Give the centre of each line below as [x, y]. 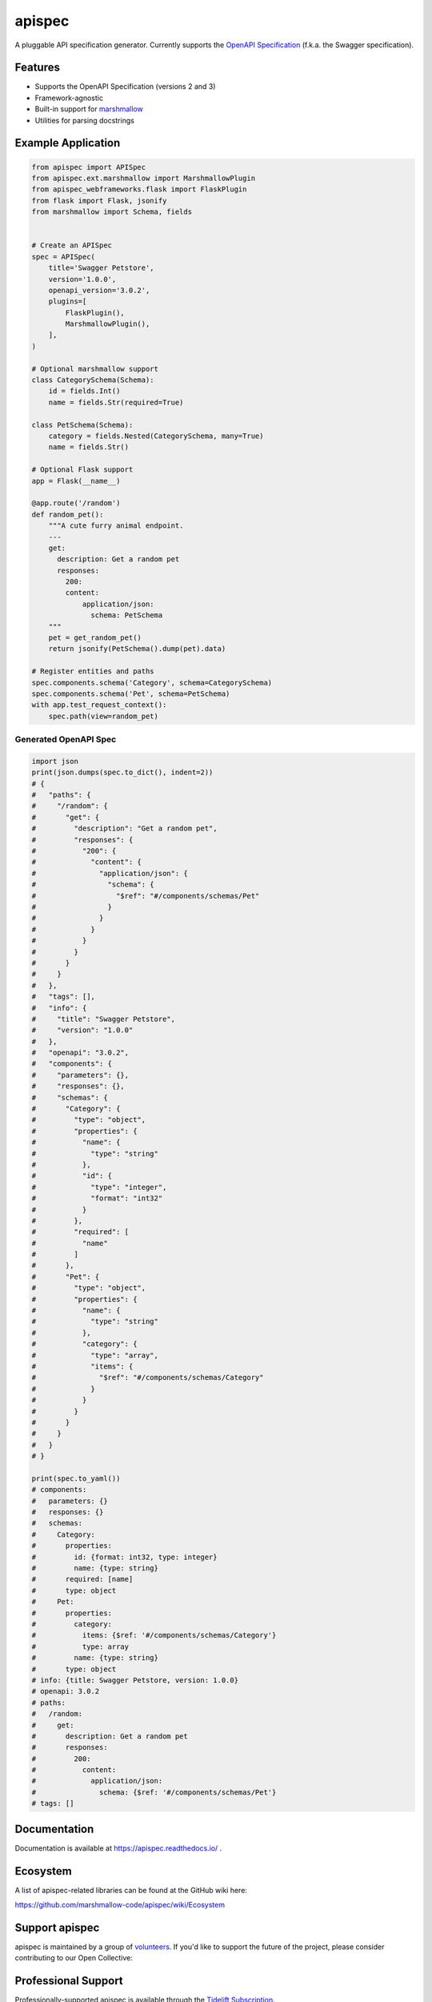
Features [37, 68]
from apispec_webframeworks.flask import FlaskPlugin [139, 189]
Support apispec [57, 1927]
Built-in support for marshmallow [89, 109]
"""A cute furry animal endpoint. [116, 526]
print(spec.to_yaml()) [76, 1478]
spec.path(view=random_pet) [104, 716]
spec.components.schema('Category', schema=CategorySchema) [152, 682]
